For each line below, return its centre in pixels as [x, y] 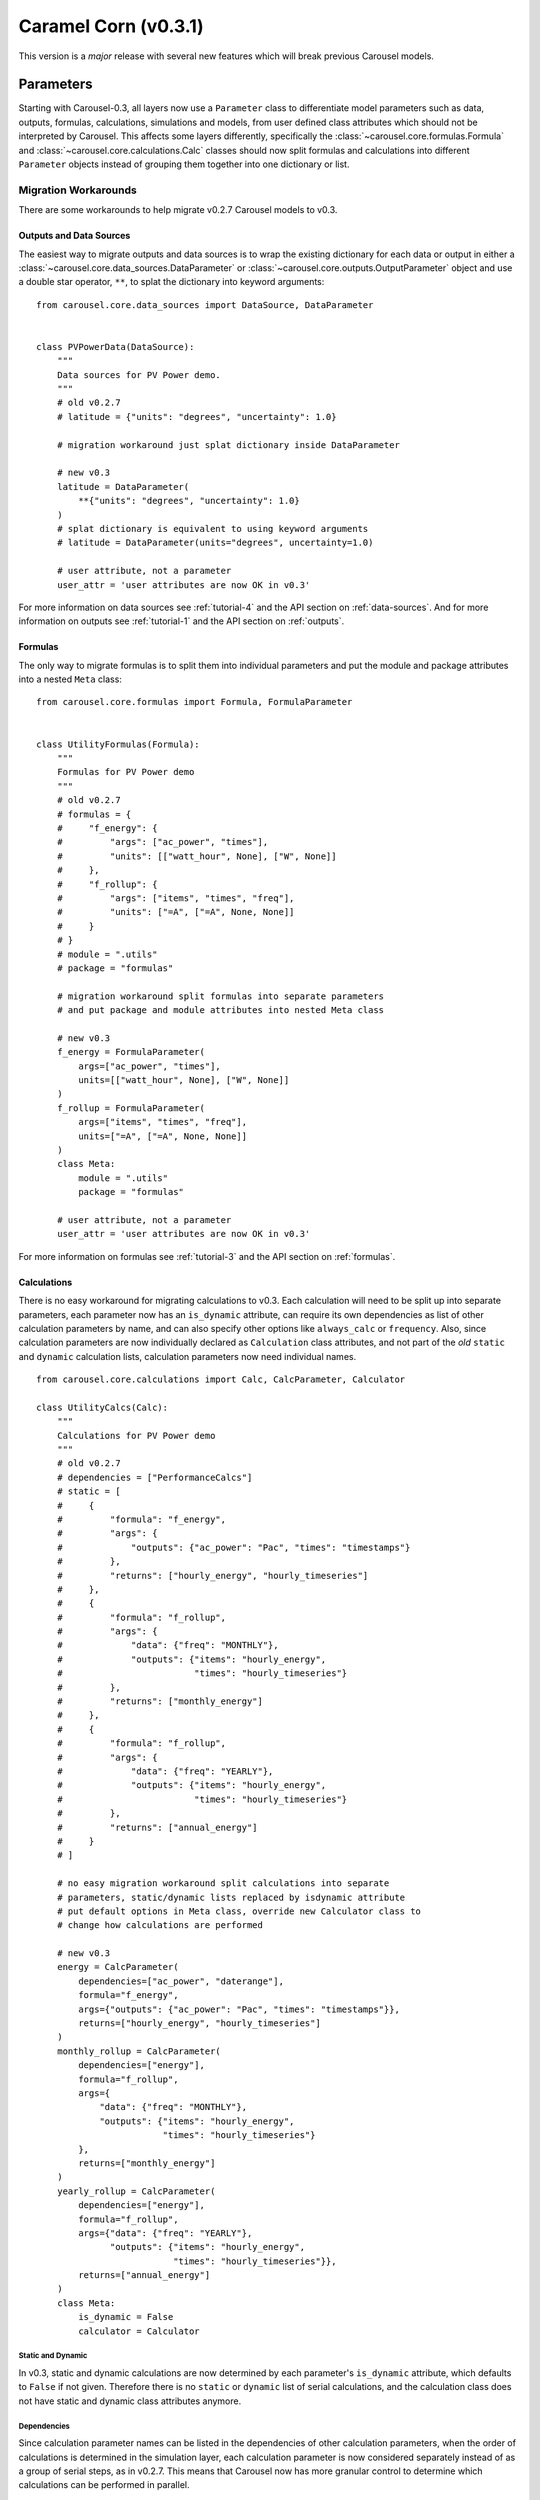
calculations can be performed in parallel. [104, 2485]
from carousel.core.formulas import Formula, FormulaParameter [194, 702]
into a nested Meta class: [70, 679]
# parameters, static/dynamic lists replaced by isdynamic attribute [231, 1897]
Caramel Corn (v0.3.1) [111, 26]
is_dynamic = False [126, 2317]
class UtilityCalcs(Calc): [102, 1407]
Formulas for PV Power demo [125, 772]
